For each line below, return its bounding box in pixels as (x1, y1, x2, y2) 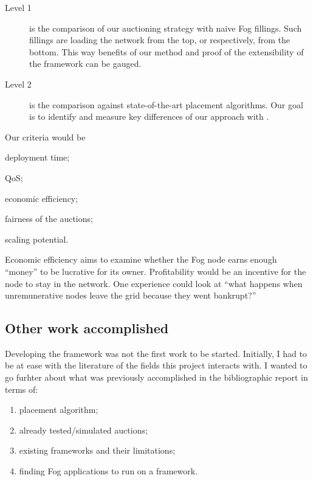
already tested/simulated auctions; (19, 423, 148, 436)
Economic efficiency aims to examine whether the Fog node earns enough (5, 253, 277, 266)
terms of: (5, 382, 38, 395)
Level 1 (5, 1, 32, 13)
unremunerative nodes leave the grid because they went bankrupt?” (5, 289, 256, 302)
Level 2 (5, 77, 32, 90)
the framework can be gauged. (29, 57, 142, 70)
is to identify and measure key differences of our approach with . (29, 110, 269, 123)
